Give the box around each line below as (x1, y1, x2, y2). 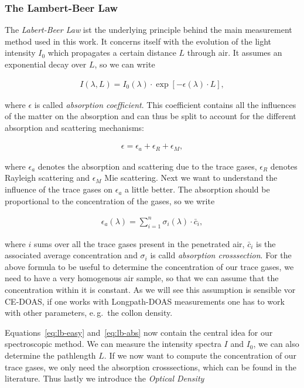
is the (256, 237, 276, 249)
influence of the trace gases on (5, 183, 113, 195)
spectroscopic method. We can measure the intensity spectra (5, 338, 221, 350)
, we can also (253, 338, 299, 350)
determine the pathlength (5, 349, 96, 361)
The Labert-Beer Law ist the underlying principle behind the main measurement (5, 23, 292, 36)
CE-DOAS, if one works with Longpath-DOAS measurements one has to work (5, 295, 285, 307)
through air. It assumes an (187, 46, 282, 59)
